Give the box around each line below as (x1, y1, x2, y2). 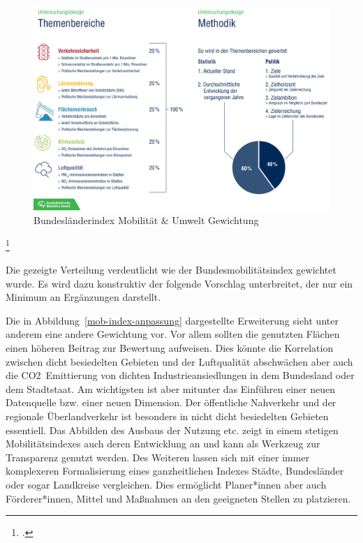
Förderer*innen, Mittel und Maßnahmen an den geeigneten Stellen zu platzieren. (6, 491, 351, 505)
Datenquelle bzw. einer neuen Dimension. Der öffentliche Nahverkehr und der (6, 395, 336, 410)
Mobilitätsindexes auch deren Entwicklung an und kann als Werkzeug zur (6, 436, 320, 451)
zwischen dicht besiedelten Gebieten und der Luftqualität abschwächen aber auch (6, 354, 353, 369)
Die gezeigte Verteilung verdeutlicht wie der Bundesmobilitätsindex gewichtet (6, 262, 336, 276)
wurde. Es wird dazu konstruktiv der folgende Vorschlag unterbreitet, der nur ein (6, 276, 353, 290)
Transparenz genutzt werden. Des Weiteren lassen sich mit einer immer (6, 449, 310, 464)
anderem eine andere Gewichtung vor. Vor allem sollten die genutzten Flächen (6, 327, 340, 341)
